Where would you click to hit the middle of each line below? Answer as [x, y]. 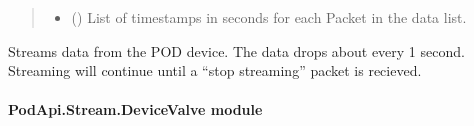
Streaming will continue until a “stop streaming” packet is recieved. [215, 70]
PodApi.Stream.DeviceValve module [135, 109]
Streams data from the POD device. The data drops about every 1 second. [236, 50]
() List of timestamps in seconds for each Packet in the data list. [269, 17]
